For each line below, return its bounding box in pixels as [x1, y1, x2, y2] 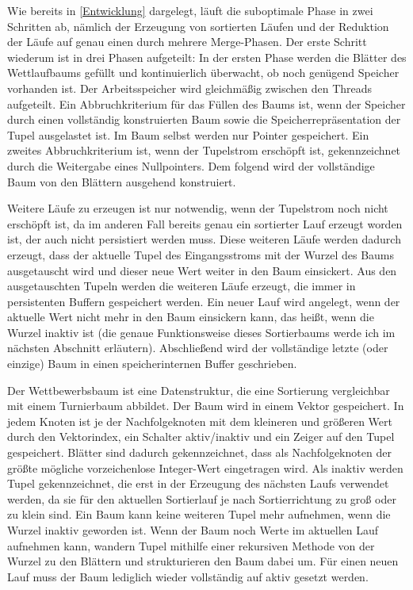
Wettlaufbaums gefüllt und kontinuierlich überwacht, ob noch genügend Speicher [7, 64, 400, 81]
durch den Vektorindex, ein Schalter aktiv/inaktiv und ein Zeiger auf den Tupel [7, 428, 395, 445]
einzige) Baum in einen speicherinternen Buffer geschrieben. [7, 355, 297, 372]
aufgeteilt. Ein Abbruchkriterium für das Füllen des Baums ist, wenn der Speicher [7, 95, 406, 112]
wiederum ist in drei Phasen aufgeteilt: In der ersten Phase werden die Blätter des [7, 48, 407, 65]
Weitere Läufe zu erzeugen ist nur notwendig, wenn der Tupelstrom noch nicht [7, 200, 388, 216]
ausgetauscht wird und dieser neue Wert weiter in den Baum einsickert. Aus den [7, 262, 397, 278]
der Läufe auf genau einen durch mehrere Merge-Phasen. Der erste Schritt [7, 33, 367, 50]
